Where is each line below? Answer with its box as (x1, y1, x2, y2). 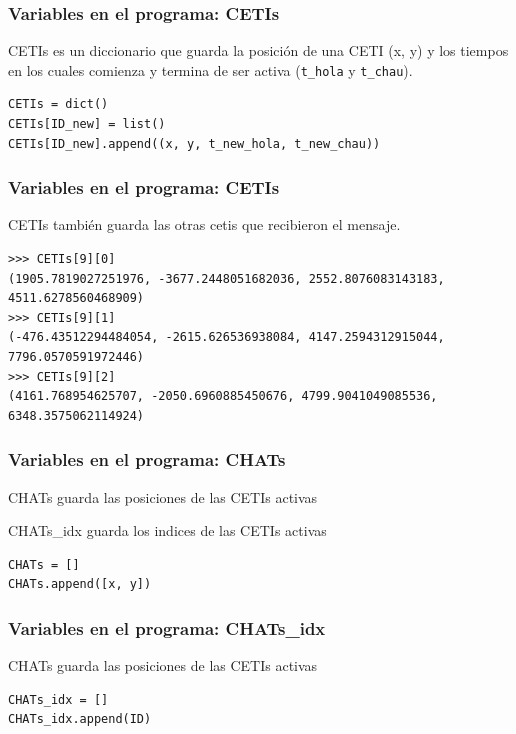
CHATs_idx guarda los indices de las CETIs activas (8, 520, 327, 541)
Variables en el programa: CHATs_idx (8, 615, 326, 640)
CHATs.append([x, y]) (8, 577, 152, 592)
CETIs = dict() (8, 97, 109, 112)
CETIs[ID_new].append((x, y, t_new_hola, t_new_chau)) (8, 136, 381, 151)
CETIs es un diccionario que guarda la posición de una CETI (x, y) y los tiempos (8, 40, 509, 61)
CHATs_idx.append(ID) (8, 712, 152, 727)
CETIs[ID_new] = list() (8, 117, 166, 132)
